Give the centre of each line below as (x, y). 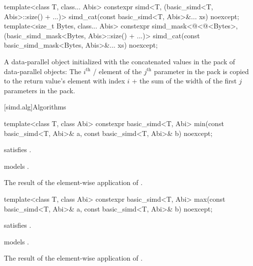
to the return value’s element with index (65, 81)
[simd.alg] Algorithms (35, 107)
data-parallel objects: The (43, 71)
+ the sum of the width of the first (184, 81)
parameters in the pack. (40, 90)
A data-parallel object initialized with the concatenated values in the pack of (120, 61)
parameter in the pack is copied (201, 71)
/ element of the (117, 71)
